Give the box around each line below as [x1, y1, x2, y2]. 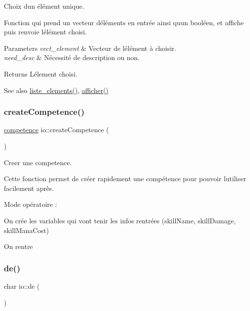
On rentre [4, 241, 33, 251]
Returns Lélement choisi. [4, 68, 78, 78]
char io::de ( [4, 280, 40, 291]
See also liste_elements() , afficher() [4, 85, 109, 95]
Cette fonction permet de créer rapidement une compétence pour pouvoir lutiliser [4, 173, 246, 184]
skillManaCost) [4, 225, 49, 235]
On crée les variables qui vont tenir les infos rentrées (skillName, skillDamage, [4, 215, 236, 225]
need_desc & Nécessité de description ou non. [4, 52, 140, 62]
